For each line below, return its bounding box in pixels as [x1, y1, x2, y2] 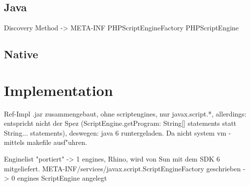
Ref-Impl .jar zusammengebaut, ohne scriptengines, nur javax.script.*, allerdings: [4, 108, 247, 118]
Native [4, 46, 38, 62]
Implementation [4, 80, 113, 100]
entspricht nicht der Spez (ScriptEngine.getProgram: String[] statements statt [4, 118, 237, 128]
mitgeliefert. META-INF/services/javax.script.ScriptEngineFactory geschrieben [4, 163, 241, 173]
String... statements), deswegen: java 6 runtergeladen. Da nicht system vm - [4, 127, 231, 138]
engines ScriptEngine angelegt [17, 173, 107, 183]
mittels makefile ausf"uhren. [4, 137, 87, 147]
